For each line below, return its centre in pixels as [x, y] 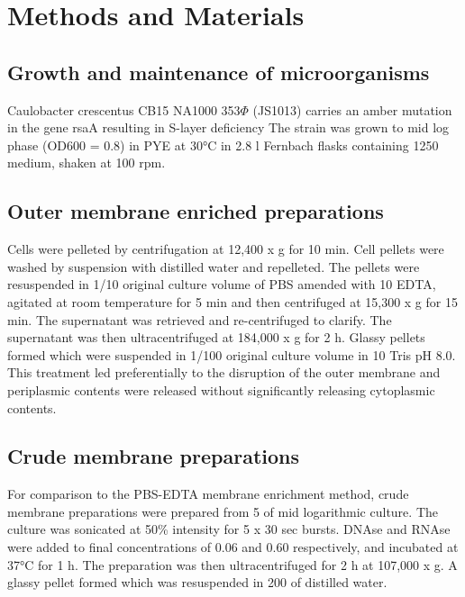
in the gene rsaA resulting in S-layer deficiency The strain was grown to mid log [228, 127]
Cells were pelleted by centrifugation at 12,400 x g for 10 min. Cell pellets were [226, 249]
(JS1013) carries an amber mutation [352, 109]
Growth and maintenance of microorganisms [219, 72]
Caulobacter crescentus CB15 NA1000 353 [124, 109]
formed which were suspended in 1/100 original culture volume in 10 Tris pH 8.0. [232, 354]
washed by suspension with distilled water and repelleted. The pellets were [214, 266]
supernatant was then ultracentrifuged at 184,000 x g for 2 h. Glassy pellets [216, 337]
